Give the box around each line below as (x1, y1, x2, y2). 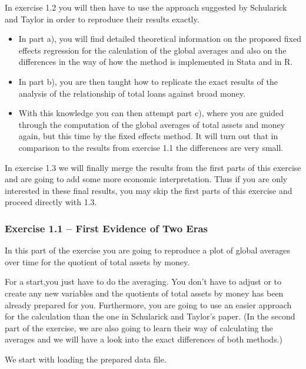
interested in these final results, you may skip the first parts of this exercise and (5, 184, 292, 196)
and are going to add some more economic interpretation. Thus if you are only (5, 173, 288, 185)
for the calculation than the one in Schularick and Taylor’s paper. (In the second (5, 310, 295, 322)
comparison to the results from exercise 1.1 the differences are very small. (18, 141, 284, 153)
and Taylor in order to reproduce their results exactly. (5, 12, 199, 25)
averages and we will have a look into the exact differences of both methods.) (5, 333, 282, 345)
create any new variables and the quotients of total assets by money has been (5, 286, 284, 299)
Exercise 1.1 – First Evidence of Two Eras (5, 220, 208, 235)
